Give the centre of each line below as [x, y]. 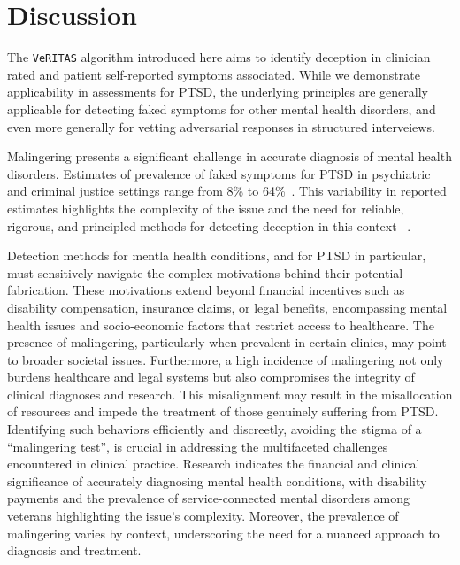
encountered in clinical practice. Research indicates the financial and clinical [214, 464]
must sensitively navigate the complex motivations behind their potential [205, 272]
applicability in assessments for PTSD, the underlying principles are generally [218, 92]
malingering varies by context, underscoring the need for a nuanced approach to [223, 533]
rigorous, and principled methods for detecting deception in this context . [209, 225]
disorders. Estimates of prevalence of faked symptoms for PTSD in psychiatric [219, 173]
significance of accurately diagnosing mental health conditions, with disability [217, 480]
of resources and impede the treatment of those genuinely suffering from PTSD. [223, 411]
